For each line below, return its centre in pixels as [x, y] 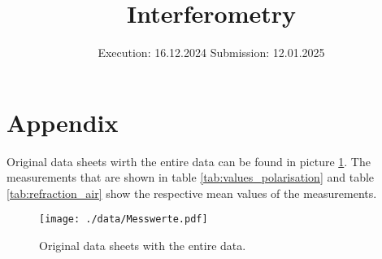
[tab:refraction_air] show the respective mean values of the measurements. [192, 193]
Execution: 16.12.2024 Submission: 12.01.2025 [211, 53]
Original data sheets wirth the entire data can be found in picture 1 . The [189, 161]
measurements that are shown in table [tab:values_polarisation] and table [191, 177]
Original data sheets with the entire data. [143, 246]
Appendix [63, 122]
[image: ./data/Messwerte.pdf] [124, 219]
